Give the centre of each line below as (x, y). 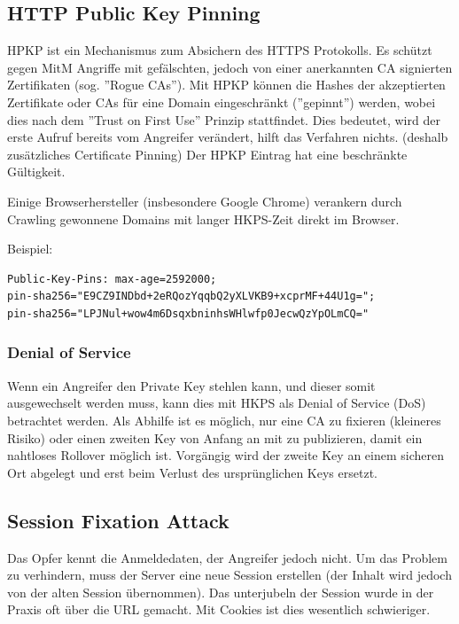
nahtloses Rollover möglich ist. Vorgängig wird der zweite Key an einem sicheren (226, 455)
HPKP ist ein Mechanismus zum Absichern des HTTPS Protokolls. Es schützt (220, 50)
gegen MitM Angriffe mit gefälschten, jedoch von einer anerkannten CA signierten (230, 67)
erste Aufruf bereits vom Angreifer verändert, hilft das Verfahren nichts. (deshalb (228, 137)
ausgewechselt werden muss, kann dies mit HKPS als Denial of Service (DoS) (217, 403)
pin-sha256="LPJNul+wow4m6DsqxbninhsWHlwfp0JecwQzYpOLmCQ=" (188, 313)
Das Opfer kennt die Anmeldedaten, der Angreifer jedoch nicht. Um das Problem (227, 557)
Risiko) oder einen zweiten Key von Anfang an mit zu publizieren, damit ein (215, 437)
